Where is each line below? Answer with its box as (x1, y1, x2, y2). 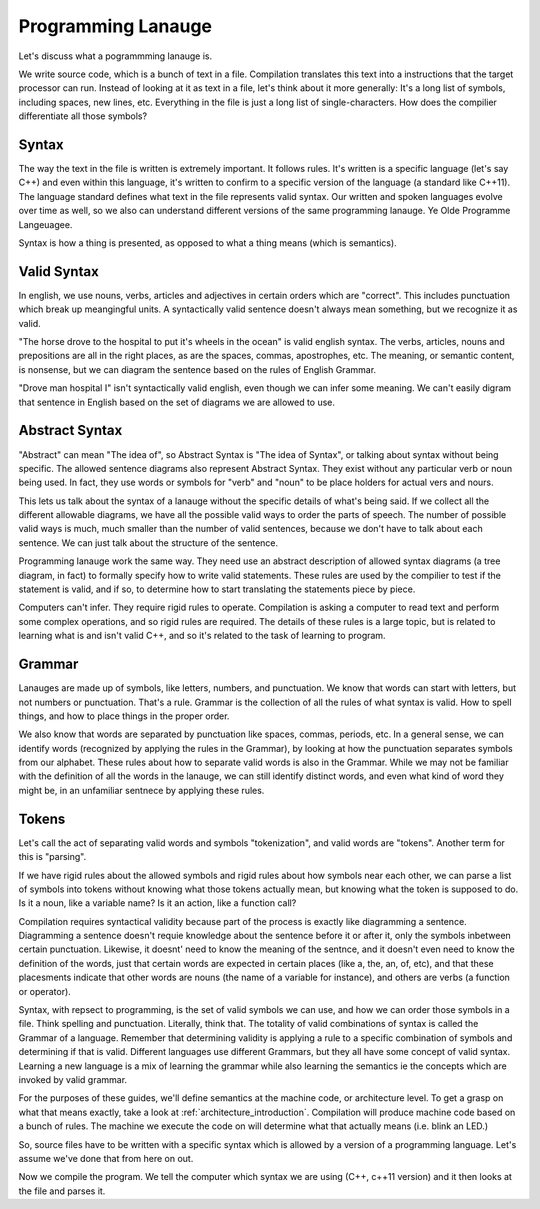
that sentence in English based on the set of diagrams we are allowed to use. (18, 396, 335, 408)
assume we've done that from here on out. (18, 1152, 194, 1164)
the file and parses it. (18, 1185, 106, 1197)
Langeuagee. (18, 218, 73, 230)
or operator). (18, 985, 72, 997)
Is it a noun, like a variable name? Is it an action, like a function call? (18, 897, 297, 909)
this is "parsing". (18, 851, 87, 863)
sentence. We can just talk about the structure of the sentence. (18, 536, 279, 549)
